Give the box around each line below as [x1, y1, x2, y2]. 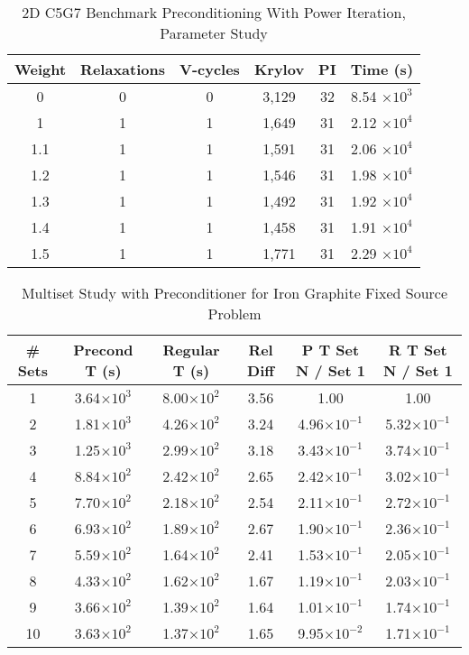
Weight [14, 59, 67, 79]
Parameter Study [160, 23, 268, 43]
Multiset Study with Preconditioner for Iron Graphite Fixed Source [21, 282, 448, 303]
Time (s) [350, 59, 414, 79]
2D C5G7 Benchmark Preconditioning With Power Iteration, [22, 2, 406, 23]
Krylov [253, 59, 305, 79]
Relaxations [80, 59, 165, 79]
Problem [207, 303, 262, 324]
